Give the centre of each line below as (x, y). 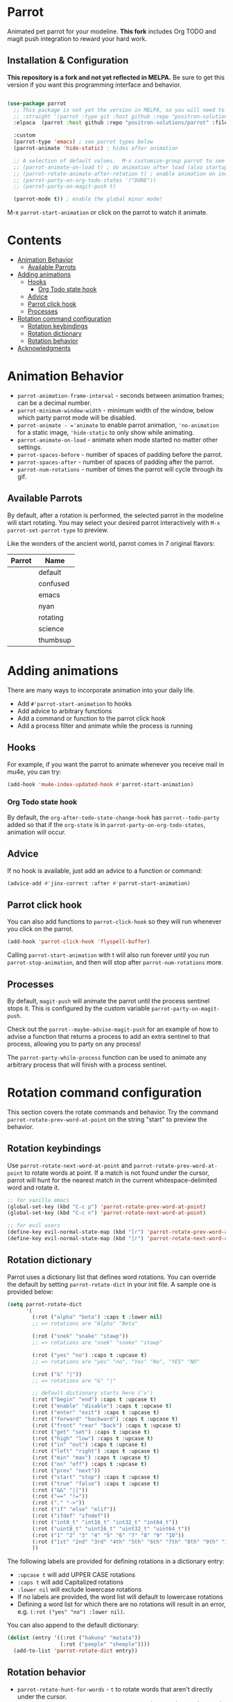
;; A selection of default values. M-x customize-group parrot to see (119, 160)
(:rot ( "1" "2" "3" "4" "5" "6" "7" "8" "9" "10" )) (109, 1535)
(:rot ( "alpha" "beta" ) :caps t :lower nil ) (97, 1317)
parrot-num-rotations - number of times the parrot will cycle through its (120, 469)
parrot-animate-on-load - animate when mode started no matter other (118, 440)
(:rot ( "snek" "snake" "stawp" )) (80, 1336)
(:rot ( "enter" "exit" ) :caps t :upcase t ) (96, 1413)
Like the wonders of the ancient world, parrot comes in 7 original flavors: (111, 543)
